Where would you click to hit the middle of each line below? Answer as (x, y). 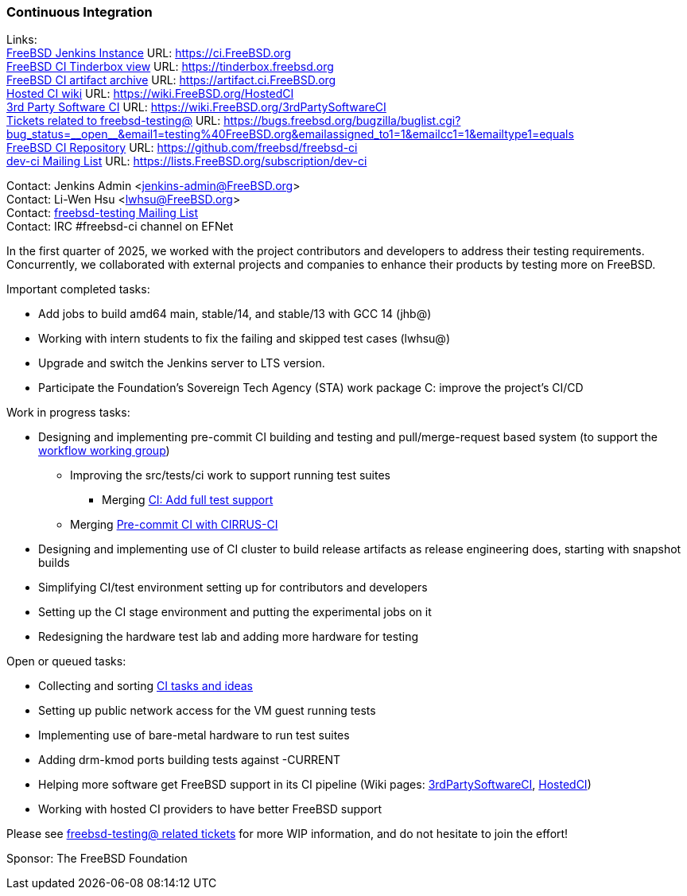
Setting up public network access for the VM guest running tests (207, 711)
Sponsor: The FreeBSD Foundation (97, 859)
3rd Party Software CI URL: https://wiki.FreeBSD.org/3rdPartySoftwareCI (196, 107)
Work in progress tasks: (68, 413)
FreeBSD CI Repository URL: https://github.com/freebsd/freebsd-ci (182, 148)
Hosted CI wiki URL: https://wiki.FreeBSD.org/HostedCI (150, 94)
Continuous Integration (80, 12)
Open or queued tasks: (66, 661)
